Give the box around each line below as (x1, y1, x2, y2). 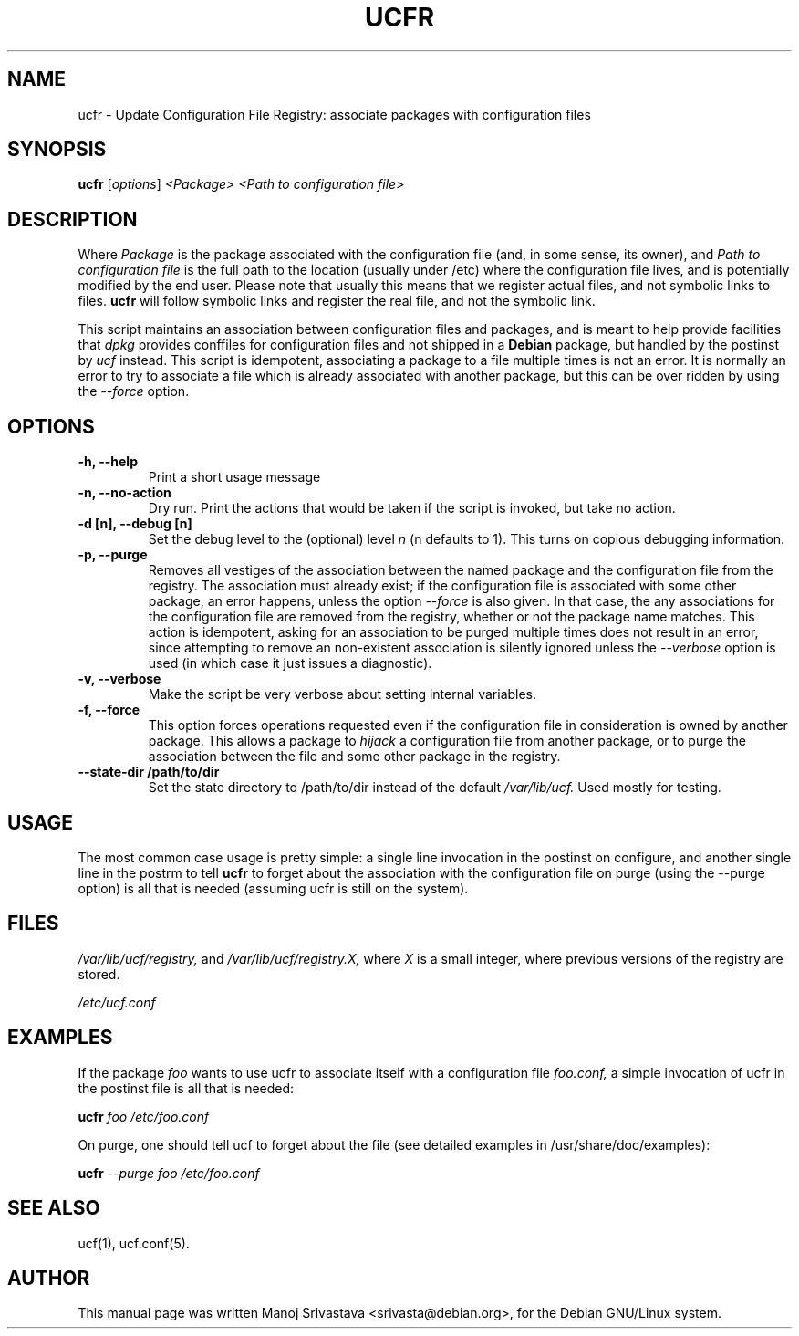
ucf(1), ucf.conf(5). (78, 1235, 190, 1251)
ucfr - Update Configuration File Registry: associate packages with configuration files (78, 106, 591, 122)
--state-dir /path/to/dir (78, 764, 220, 780)
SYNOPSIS (7, 138, 107, 162)
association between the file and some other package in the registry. (148, 748, 561, 765)
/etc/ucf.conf (78, 994, 156, 1010)
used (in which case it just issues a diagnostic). (148, 655, 432, 672)
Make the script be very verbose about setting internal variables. (148, 686, 537, 703)
